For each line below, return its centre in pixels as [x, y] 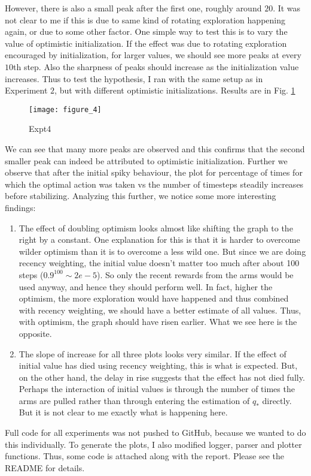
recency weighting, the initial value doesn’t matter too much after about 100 [159, 263]
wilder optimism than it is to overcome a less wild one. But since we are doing [162, 251]
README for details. [45, 467]
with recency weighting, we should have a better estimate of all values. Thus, [160, 310]
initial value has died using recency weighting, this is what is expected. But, [158, 365]
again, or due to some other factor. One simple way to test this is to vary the [146, 31]
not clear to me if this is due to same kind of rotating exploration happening [145, 19]
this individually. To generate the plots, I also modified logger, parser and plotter [153, 444]
